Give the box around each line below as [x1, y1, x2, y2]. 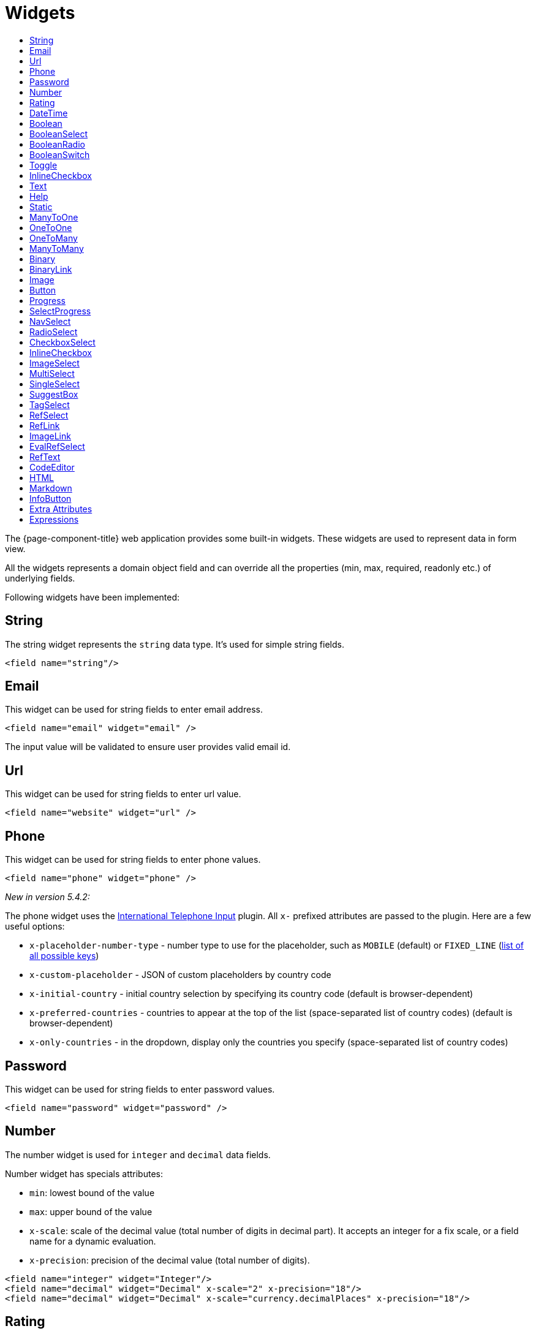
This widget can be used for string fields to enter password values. [5, 1083, 275, 1094]
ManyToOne [29, 211, 78, 222]
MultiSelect [29, 368, 75, 379]
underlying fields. [5, 572, 75, 583]
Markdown [29, 482, 72, 493]
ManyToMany [29, 243, 84, 254]
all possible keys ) [29, 950, 99, 961]
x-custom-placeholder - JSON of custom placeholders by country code [29, 969, 331, 980]
